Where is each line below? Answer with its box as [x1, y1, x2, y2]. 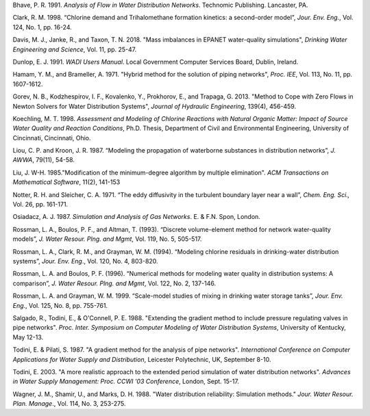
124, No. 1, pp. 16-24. [12, 23, 72, 31]
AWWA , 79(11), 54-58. [12, 156, 75, 164]
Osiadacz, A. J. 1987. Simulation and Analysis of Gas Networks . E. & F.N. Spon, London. [12, 213, 260, 221]
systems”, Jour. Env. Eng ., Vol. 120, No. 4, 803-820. [12, 257, 158, 265]
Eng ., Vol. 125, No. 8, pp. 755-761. [12, 301, 108, 309]
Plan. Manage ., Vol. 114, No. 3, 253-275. [12, 400, 126, 408]
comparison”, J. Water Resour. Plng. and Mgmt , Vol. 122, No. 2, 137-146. [12, 279, 216, 287]
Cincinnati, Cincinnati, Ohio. [12, 133, 92, 142]
